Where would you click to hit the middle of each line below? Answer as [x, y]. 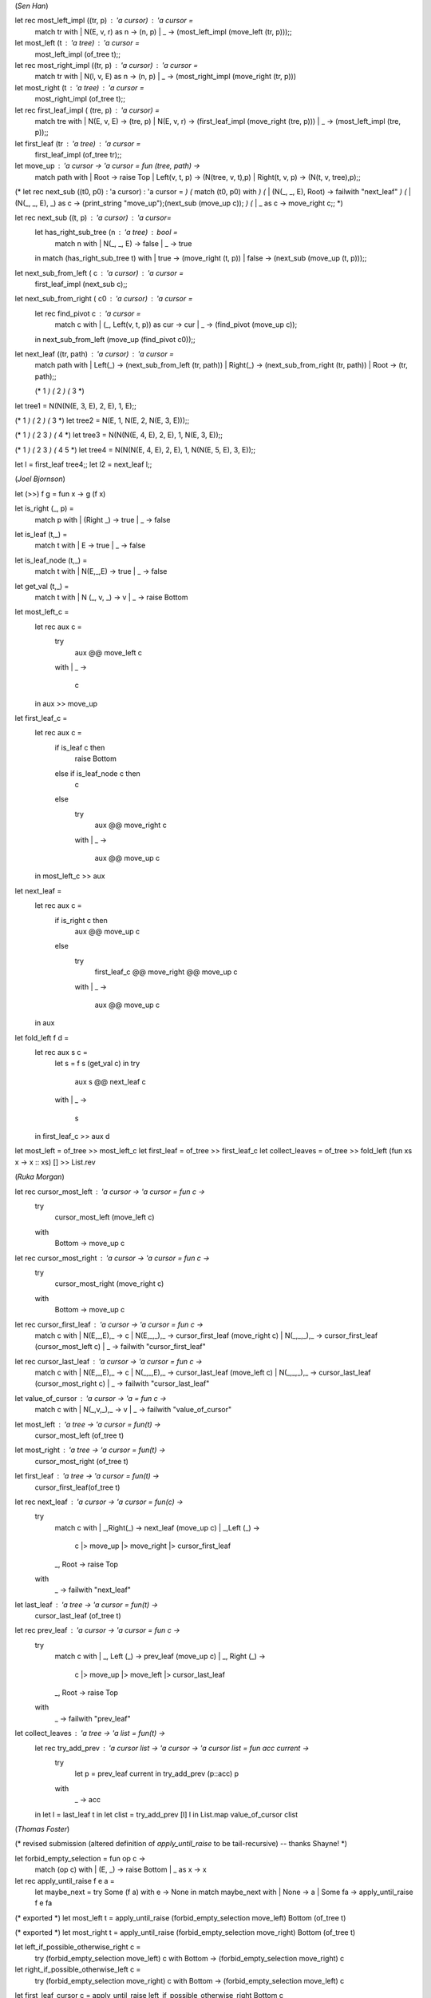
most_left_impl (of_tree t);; [78, 54]
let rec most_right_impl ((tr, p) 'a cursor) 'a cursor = [107, 65]
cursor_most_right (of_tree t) [82, 1461]
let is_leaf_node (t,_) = [51, 560]
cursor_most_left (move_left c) [105, 1217]
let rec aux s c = [61, 1053]
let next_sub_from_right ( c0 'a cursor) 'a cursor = [104, 299]
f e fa [43, 1903]
